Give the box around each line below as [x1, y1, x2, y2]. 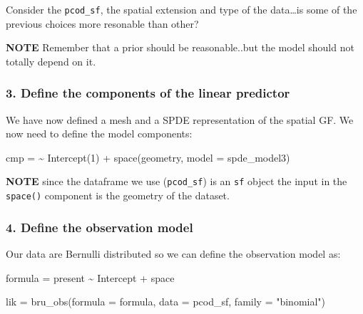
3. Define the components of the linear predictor [6, 84, 290, 102]
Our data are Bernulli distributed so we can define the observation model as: [6, 246, 341, 261]
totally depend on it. [6, 53, 96, 68]
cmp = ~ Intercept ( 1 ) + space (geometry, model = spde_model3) [6, 150, 290, 164]
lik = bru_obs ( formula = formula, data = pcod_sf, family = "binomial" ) [6, 294, 326, 309]
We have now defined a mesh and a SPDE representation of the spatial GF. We [6, 112, 354, 127]
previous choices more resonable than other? [6, 16, 199, 31]
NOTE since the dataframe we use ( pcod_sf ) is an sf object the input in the [6, 174, 347, 189]
